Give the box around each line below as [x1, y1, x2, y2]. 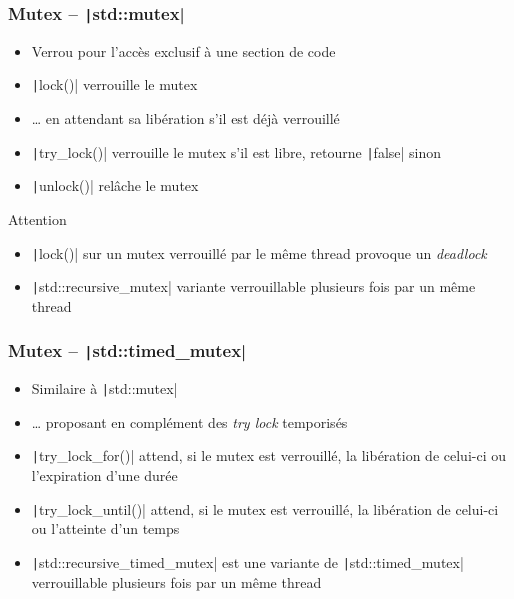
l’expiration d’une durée [31, 465, 178, 486]
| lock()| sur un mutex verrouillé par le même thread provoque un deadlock [31, 242, 487, 263]
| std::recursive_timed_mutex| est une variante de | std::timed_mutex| [31, 551, 464, 572]
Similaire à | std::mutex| [31, 378, 178, 399]
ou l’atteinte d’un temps [31, 518, 180, 539]
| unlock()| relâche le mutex [31, 175, 199, 196]
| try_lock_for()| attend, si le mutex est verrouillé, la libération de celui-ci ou [31, 445, 506, 466]
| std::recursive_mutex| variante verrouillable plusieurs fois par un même [31, 276, 476, 297]
